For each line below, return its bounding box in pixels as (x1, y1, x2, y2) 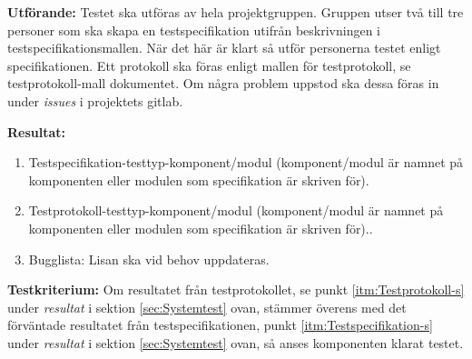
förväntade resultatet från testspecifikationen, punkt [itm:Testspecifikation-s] (7, 315, 433, 334)
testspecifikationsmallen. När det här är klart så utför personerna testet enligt (7, 38, 441, 57)
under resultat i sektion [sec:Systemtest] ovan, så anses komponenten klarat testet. (7, 333, 464, 352)
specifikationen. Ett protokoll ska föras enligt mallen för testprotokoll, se (7, 55, 411, 75)
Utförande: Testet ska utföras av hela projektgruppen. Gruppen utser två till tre (7, 3, 464, 21)
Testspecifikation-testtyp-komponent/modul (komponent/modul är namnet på (28, 153, 464, 172)
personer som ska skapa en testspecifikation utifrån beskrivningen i (7, 20, 380, 39)
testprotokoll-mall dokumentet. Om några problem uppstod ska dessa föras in (7, 74, 439, 93)
